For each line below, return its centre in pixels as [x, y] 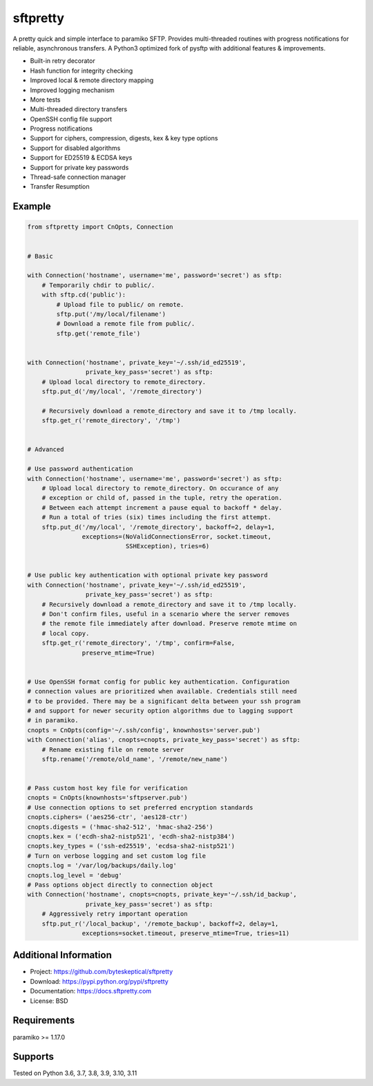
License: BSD [49, 1001]
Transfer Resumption [60, 187]
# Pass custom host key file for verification [107, 788]
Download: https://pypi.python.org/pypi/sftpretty [99, 981]
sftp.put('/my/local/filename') [111, 314]
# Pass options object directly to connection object [120, 884]
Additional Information [62, 955]
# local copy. [66, 633]
